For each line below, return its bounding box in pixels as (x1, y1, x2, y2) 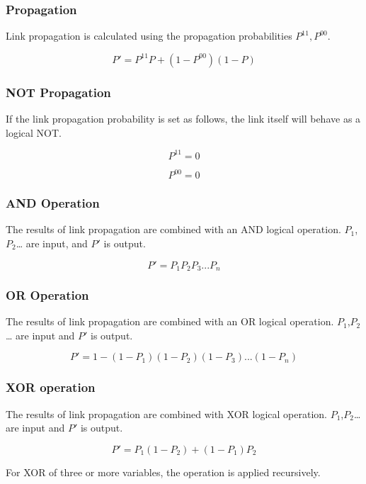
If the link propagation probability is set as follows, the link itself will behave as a (6, 111, 361, 126)
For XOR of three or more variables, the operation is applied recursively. (6, 464, 321, 479)
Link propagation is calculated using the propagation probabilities (6, 28, 292, 43)
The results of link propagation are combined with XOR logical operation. (6, 406, 327, 421)
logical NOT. (6, 125, 62, 140)
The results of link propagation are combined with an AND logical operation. (6, 222, 341, 237)
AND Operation (6, 194, 100, 212)
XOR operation (6, 378, 96, 396)
